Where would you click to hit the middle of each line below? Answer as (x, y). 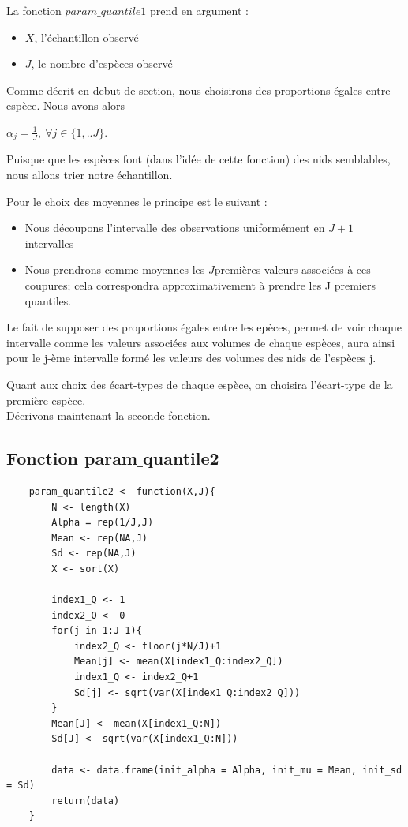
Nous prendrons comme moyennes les (115, 269)
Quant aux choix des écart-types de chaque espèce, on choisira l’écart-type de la (200, 384)
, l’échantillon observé (86, 37)
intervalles (49, 243)
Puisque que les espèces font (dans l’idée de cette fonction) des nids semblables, (198, 159)
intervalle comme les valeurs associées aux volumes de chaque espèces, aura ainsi (201, 342)
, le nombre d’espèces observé (102, 64)
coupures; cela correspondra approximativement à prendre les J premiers (200, 284)
